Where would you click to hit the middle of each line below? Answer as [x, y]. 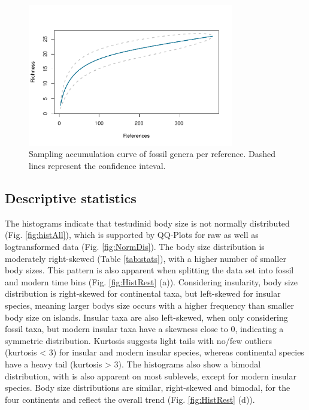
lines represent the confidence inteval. [97, 165]
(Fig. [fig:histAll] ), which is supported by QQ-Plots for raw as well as [132, 235]
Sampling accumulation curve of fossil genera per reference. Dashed [152, 154]
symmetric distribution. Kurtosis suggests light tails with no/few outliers [139, 340]
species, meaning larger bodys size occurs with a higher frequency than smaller [149, 305]
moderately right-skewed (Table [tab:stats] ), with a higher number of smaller [146, 258]
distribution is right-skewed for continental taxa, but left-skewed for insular [143, 293]
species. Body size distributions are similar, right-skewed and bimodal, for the [148, 388]
